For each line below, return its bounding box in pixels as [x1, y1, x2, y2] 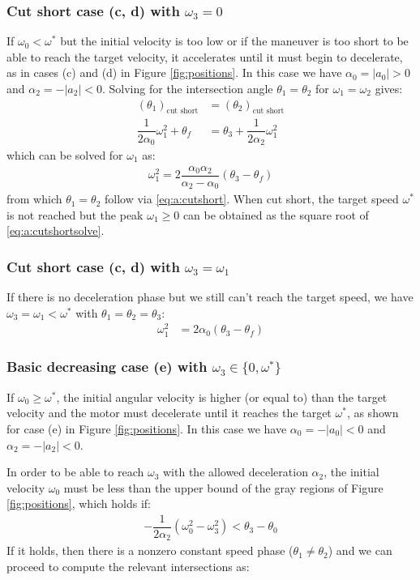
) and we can [328, 542, 392, 559]
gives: [375, 80, 403, 96]
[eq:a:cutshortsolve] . [6, 222, 105, 239]
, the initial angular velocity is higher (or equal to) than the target [56, 388, 388, 405]
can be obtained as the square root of [182, 206, 369, 223]
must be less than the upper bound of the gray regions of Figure [63, 479, 384, 496]
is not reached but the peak [6, 206, 144, 223]
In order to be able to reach [6, 463, 144, 480]
